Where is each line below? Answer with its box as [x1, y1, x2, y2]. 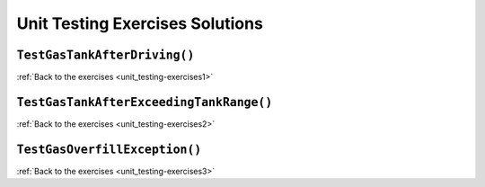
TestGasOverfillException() [16, 142, 202, 156]
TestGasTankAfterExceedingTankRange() [16, 94, 273, 110]
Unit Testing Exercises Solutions [16, 13, 264, 33]
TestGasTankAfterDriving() [16, 48, 195, 62]
